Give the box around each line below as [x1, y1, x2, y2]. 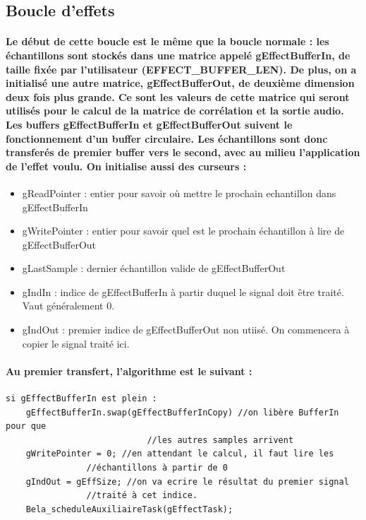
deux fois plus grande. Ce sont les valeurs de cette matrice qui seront [6, 89, 350, 104]
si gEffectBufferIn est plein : [6, 394, 157, 404]
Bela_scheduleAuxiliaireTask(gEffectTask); [25, 504, 233, 514]
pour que [6, 421, 47, 432]
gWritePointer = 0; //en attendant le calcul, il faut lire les [25, 449, 334, 459]
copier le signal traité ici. [22, 336, 130, 350]
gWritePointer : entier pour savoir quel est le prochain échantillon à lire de [22, 223, 345, 238]
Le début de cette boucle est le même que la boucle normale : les [6, 34, 329, 49]
